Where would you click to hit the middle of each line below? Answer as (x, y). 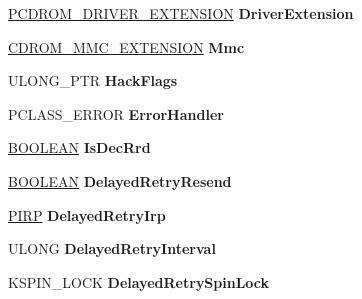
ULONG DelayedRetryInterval (112, 248)
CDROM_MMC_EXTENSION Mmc (126, 46)
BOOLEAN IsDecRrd (79, 147)
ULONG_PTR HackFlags (93, 80)
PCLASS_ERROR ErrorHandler (116, 113)
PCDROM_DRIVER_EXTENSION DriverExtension (181, 13)
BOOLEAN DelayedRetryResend (120, 180)
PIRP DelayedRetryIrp (87, 214)
